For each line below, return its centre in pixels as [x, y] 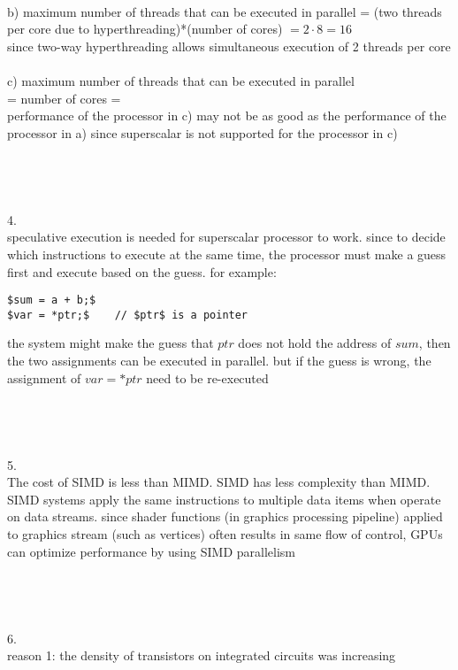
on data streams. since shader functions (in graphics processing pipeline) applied [225, 516]
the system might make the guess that [111, 343]
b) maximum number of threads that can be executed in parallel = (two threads [225, 11]
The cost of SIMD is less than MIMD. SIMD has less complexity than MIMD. [219, 482]
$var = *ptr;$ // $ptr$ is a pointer [128, 315]
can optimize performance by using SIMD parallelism [151, 551]
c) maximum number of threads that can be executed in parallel [181, 80]
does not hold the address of [315, 343]
